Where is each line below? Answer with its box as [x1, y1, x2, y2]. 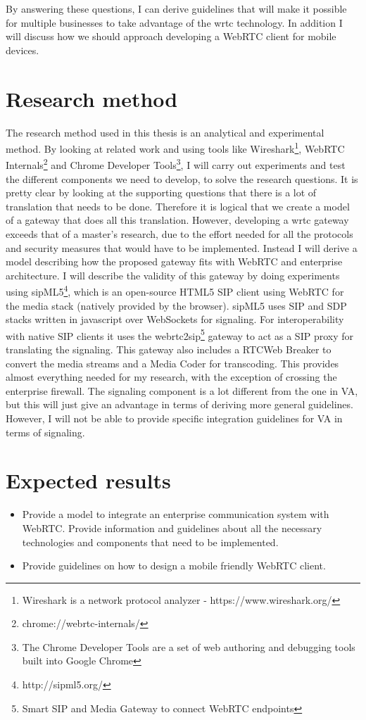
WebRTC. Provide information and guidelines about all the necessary [22, 520, 322, 535]
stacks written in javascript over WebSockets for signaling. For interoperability [6, 312, 344, 327]
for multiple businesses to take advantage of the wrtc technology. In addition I [6, 15, 343, 30]
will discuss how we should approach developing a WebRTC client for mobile [6, 29, 336, 44]
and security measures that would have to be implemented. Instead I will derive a [6, 240, 358, 255]
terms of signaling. [6, 424, 85, 439]
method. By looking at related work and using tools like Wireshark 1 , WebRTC [6, 139, 345, 156]
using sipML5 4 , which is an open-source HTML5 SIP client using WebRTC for [6, 282, 344, 298]
